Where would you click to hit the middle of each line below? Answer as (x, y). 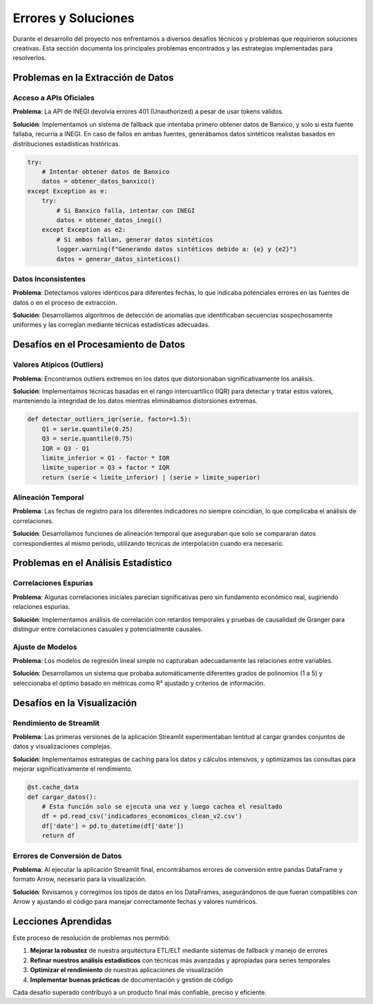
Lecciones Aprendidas (62, 921)
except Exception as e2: (84, 230)
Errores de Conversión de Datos (67, 856)
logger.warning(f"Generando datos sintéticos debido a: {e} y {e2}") (176, 249)
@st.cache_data (53, 787)
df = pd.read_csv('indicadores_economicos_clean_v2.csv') (142, 816)
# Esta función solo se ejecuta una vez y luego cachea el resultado (162, 806)
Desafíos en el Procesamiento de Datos (99, 345)
